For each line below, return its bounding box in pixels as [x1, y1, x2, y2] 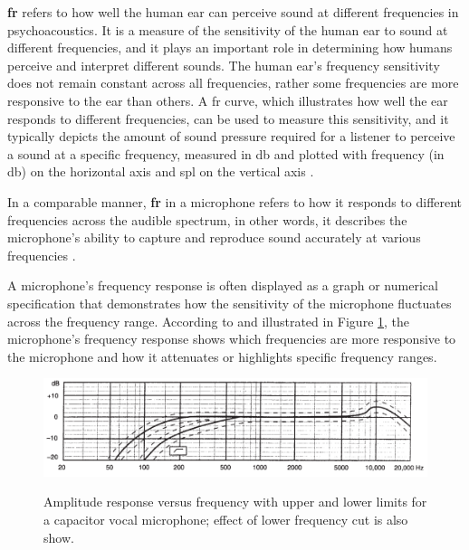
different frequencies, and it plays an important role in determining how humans [7, 38, 453, 57]
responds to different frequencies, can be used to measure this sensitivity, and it [7, 109, 449, 128]
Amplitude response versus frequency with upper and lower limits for [43, 492, 427, 511]
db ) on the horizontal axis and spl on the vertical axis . [7, 162, 314, 181]
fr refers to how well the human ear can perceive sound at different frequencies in [7, 3, 459, 21]
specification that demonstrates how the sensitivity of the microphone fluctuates [7, 293, 452, 312]
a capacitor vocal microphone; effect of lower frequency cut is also [43, 510, 408, 529]
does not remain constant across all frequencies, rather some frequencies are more [7, 73, 459, 92]
